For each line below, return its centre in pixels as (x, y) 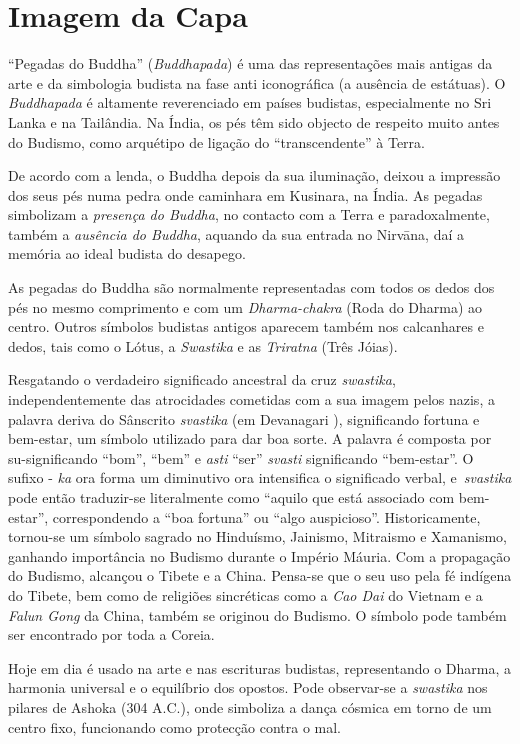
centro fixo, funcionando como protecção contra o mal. (175, 726)
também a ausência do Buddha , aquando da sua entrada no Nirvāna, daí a (236, 233)
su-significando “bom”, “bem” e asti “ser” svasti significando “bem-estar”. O (241, 457)
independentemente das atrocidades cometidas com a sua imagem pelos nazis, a (251, 399)
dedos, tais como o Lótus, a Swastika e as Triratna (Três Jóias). (203, 345)
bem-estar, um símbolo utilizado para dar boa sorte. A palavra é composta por (250, 438)
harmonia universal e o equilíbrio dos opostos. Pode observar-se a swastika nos (248, 687)
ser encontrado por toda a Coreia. (111, 634)
